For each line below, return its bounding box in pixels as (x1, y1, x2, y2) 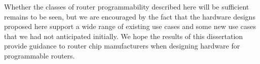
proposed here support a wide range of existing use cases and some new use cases (4, 21, 256, 31)
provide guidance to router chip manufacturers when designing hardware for (4, 40, 240, 51)
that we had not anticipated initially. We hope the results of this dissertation (4, 30, 243, 41)
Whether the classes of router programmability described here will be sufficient (4, 1, 249, 11)
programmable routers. (4, 50, 75, 60)
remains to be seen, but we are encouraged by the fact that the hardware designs (4, 11, 255, 21)
